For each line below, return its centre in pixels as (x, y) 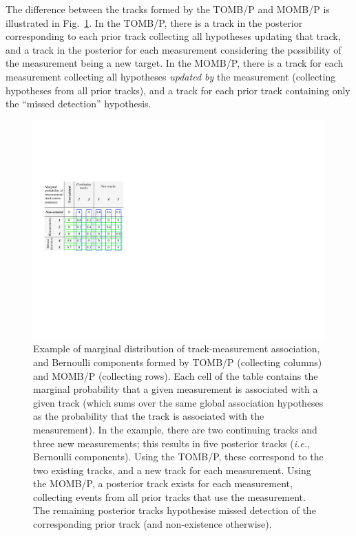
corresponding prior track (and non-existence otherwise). (153, 524)
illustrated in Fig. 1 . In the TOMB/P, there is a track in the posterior (154, 22)
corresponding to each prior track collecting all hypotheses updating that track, (173, 36)
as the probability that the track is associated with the (149, 416)
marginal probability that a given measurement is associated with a (176, 389)
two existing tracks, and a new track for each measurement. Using (172, 470)
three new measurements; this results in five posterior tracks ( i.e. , (171, 443)
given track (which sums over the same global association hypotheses (178, 402)
